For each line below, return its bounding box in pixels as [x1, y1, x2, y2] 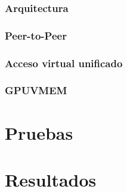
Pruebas [5, 120, 73, 145]
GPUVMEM [5, 83, 67, 98]
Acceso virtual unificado [5, 55, 123, 70]
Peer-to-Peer [5, 28, 67, 43]
